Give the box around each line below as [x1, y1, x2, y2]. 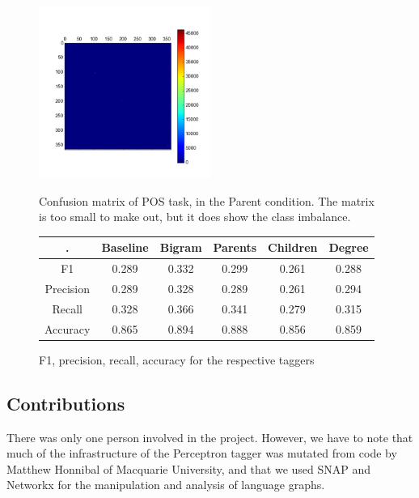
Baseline [101, 239, 149, 256]
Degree [328, 239, 369, 256]
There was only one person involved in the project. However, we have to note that [6, 428, 413, 445]
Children [268, 239, 318, 256]
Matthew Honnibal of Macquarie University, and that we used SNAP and [6, 460, 371, 477]
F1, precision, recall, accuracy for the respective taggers [39, 351, 315, 368]
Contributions [6, 390, 125, 415]
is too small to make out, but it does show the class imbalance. [39, 208, 351, 225]
